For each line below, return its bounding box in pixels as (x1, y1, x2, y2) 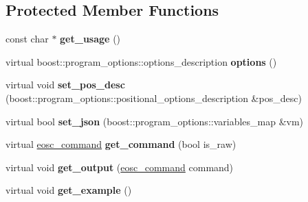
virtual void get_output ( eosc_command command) (5, 160, 234, 174)
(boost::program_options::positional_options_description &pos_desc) (5, 90, 302, 105)
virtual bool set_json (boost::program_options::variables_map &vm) (5, 114, 304, 128)
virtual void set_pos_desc (5, 77, 125, 92)
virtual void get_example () (5, 183, 132, 197)
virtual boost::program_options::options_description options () (5, 54, 277, 68)
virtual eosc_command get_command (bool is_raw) (5, 137, 236, 151)
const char (5, 31, 49, 46)
